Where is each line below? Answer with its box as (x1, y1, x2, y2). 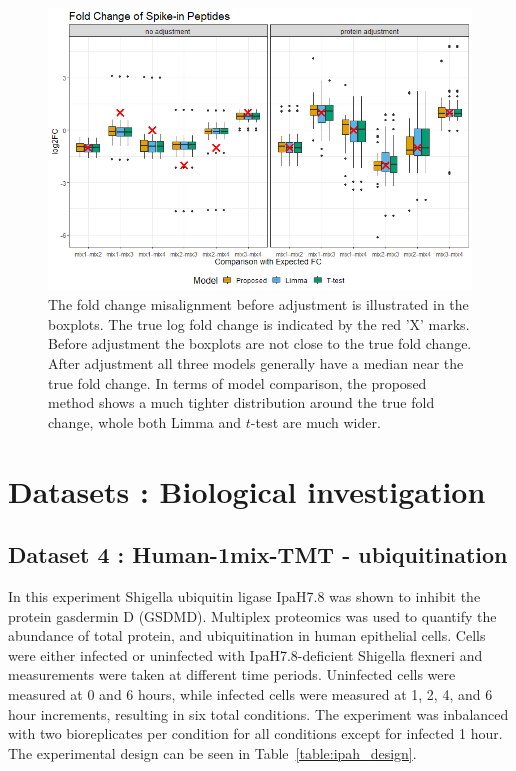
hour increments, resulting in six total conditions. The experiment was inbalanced (8, 703, 509, 724)
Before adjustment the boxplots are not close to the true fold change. (48, 333, 472, 354)
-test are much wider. (250, 411, 381, 432)
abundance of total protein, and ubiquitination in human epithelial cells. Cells (8, 625, 486, 646)
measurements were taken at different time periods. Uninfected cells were (8, 664, 456, 685)
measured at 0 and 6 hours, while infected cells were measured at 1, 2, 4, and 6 (8, 683, 493, 704)
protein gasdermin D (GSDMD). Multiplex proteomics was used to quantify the (8, 605, 497, 626)
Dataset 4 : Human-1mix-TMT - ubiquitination (8, 539, 508, 570)
